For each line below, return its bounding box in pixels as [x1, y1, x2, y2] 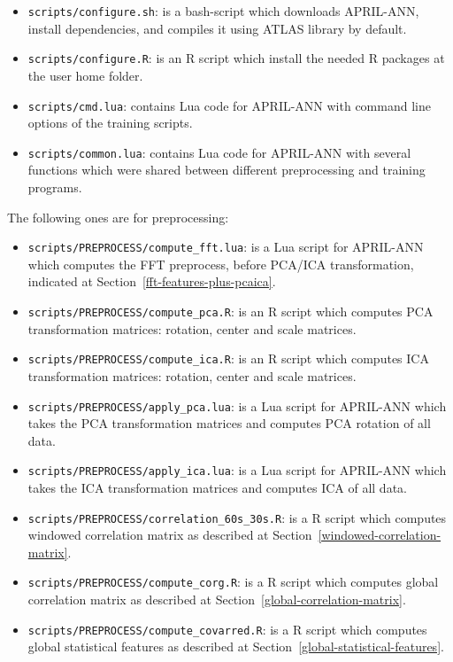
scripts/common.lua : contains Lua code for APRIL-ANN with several [27, 143, 411, 161]
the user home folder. [27, 66, 143, 84]
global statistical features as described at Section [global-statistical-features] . [27, 637, 444, 656]
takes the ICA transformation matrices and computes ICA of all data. [27, 479, 407, 497]
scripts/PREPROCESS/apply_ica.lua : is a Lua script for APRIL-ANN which [27, 461, 447, 479]
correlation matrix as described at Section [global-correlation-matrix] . [27, 590, 406, 609]
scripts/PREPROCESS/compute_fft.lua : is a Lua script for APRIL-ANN [27, 238, 424, 256]
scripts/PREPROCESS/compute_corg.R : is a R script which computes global [27, 572, 439, 591]
